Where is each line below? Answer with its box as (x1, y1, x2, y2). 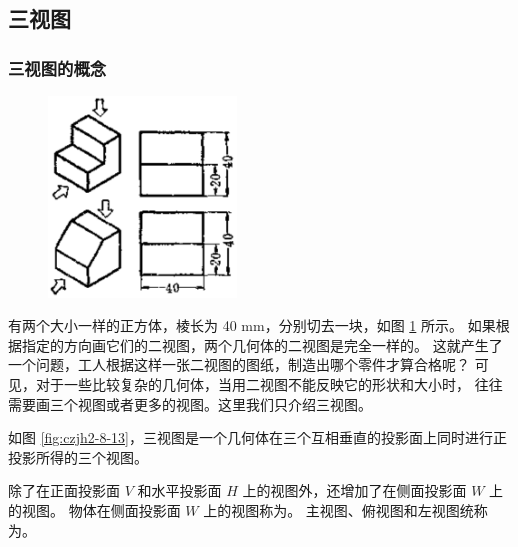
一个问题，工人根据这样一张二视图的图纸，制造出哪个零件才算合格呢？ (8, 354, 470, 375)
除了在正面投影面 (8, 480, 120, 501)
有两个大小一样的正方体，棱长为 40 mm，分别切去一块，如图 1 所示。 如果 (8, 315, 496, 336)
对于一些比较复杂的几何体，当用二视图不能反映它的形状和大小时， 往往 (35, 374, 503, 394)
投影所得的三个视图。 (8, 446, 148, 467)
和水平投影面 (137, 480, 222, 501)
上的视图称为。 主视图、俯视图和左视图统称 (203, 499, 488, 520)
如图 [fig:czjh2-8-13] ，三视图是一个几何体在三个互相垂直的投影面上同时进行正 (8, 427, 507, 448)
